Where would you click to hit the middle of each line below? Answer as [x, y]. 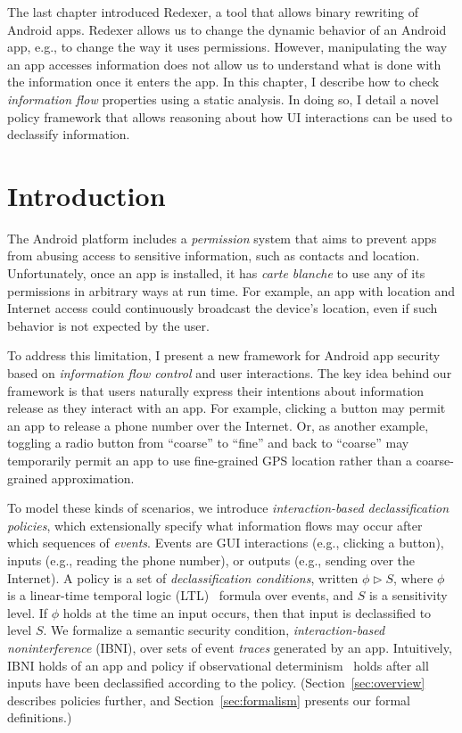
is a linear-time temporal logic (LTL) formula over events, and [181, 595]
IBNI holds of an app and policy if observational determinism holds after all [218, 665]
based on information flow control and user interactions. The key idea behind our [230, 373]
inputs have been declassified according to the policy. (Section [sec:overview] [216, 683]
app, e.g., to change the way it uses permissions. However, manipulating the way [227, 47]
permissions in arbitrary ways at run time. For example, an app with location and [231, 290]
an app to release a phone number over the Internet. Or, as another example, [218, 425]
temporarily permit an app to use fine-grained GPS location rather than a [210, 460]
